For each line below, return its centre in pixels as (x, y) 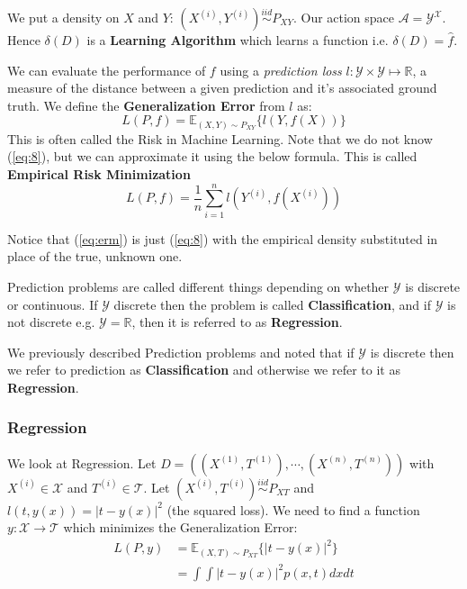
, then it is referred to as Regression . (237, 322)
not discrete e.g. (51, 322)
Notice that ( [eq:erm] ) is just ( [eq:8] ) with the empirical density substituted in (223, 238)
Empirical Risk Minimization (99, 174)
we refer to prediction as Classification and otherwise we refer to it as (204, 370)
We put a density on (63, 17)
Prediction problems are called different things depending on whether (198, 286)
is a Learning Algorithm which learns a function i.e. (238, 40)
